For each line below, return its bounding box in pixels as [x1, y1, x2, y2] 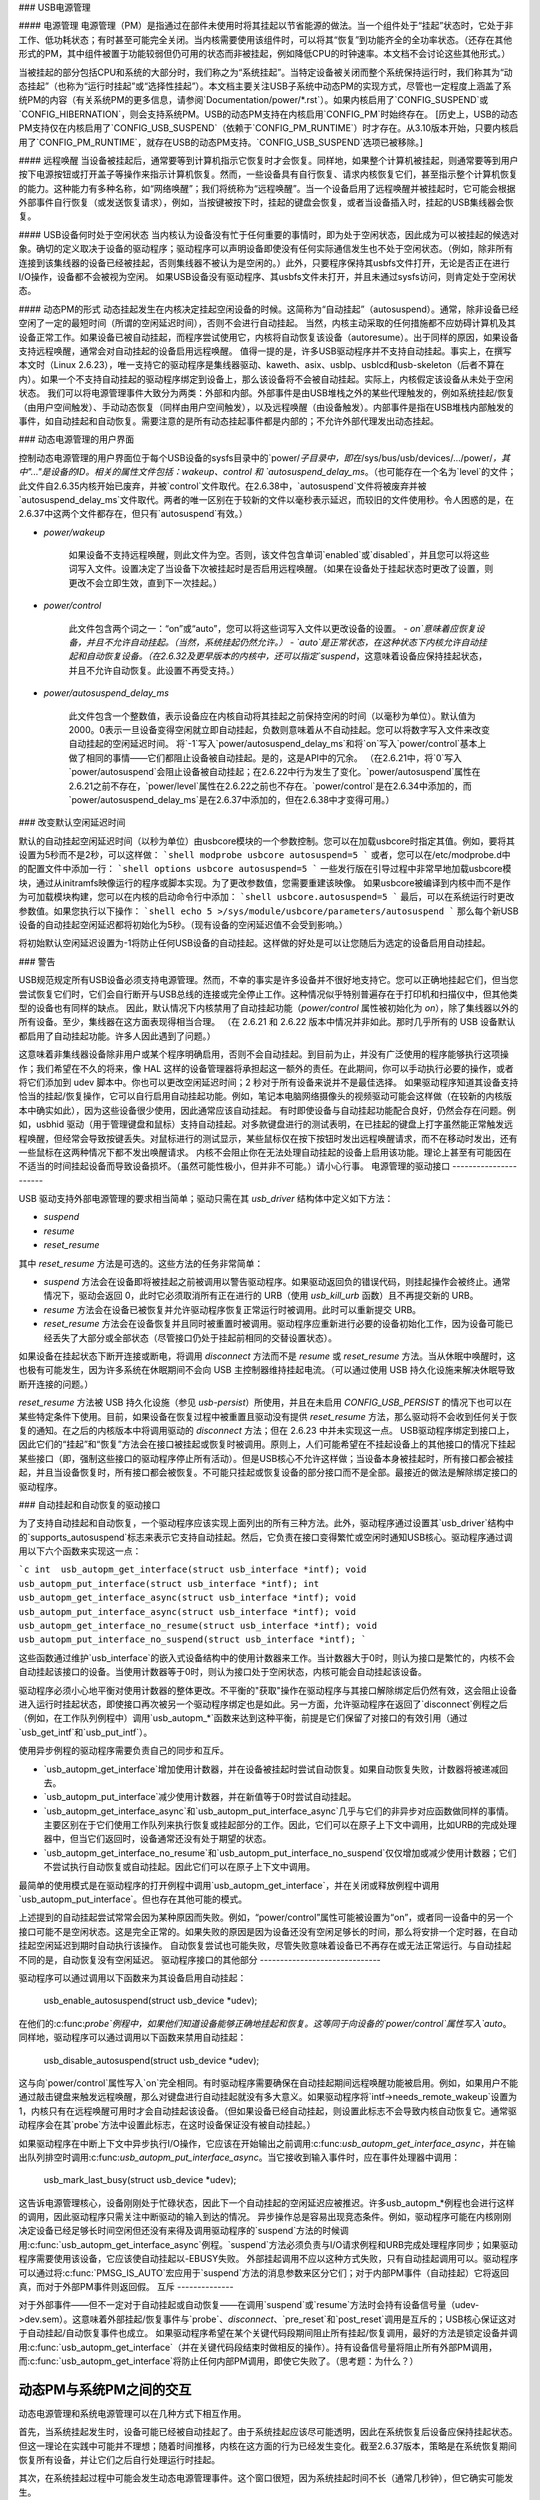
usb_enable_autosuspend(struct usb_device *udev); [43, 1995, 258, 2007]
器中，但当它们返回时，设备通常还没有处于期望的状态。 [43, 1833, 272, 1845]
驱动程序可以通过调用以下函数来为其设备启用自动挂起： [18, 1972, 247, 1984]
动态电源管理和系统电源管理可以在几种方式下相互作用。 [18, 2407, 247, 2419]
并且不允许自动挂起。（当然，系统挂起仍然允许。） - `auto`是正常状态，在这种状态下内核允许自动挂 [85, 636, 488, 649]
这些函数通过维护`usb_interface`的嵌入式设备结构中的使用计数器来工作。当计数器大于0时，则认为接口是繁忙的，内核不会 [18, 1651, 515, 1664]
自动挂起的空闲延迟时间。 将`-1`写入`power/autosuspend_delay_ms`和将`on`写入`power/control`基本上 [68, 738, 487, 750]
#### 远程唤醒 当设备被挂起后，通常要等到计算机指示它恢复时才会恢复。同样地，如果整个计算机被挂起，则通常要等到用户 [18, 154, 519, 166]
